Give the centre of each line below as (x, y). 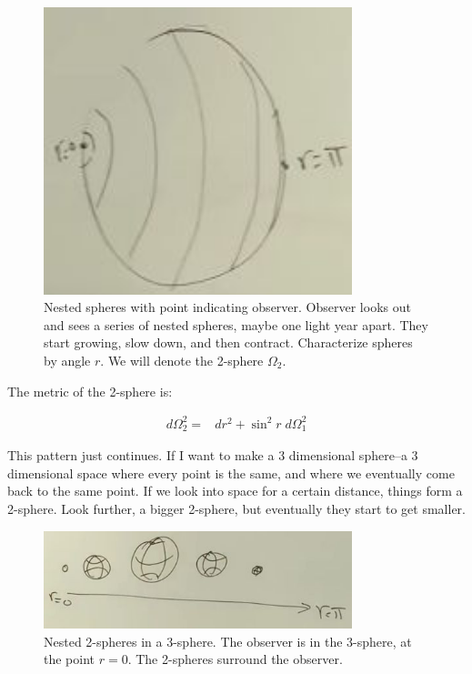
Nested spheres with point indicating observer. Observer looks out (227, 307)
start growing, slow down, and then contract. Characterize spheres (228, 342)
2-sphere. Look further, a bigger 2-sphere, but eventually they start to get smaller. (236, 508)
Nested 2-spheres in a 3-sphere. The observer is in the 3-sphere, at (228, 641)
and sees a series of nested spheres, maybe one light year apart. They (236, 324)
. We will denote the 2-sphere (182, 361)
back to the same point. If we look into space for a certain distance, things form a (235, 491)
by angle (67, 361)
